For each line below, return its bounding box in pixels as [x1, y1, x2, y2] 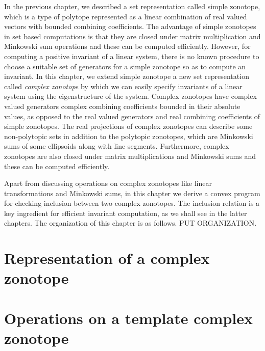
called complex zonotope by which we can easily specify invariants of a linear [4, 80, 243, 91]
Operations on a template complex [4, 307, 253, 328]
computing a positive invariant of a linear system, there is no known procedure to [4, 50, 259, 61]
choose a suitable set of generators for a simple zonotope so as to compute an [4, 61, 246, 71]
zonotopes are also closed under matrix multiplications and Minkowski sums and [4, 150, 256, 161]
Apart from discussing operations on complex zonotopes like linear [4, 178, 212, 188]
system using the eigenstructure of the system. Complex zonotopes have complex [4, 91, 257, 101]
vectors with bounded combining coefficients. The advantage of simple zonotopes [4, 21, 256, 32]
